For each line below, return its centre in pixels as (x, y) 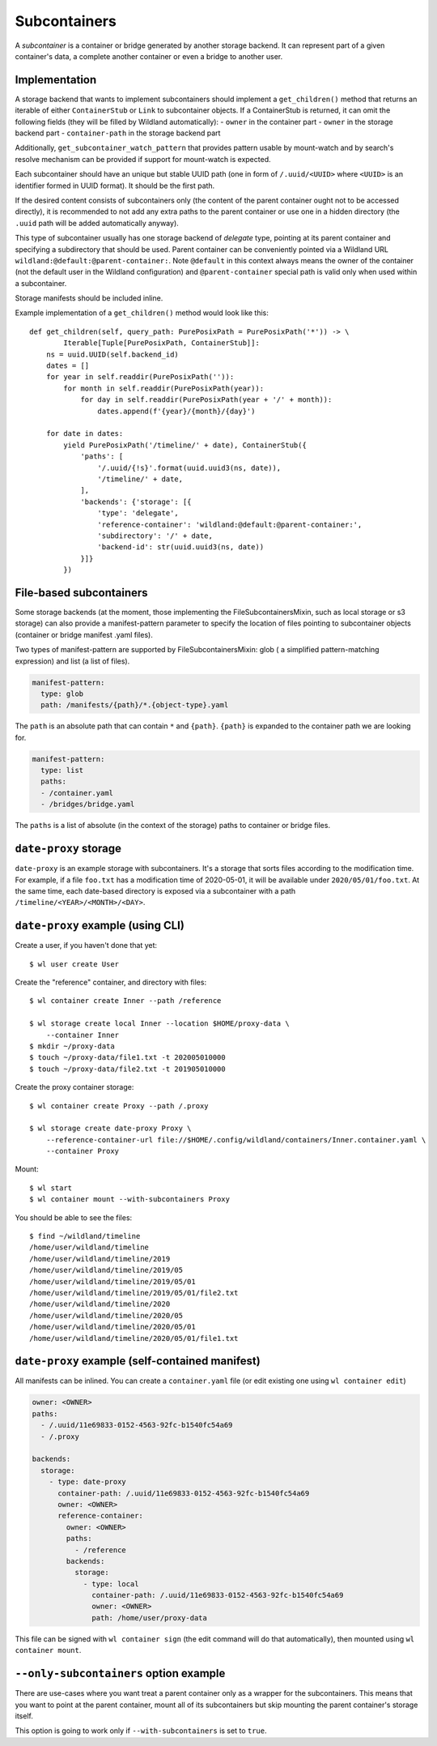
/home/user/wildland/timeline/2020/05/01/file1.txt (134, 1338)
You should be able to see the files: (74, 1217)
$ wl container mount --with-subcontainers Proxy (130, 1200)
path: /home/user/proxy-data (150, 1618)
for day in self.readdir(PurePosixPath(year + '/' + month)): (206, 400)
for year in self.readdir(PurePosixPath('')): (140, 377)
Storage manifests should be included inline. (89, 298)
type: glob (62, 694)
